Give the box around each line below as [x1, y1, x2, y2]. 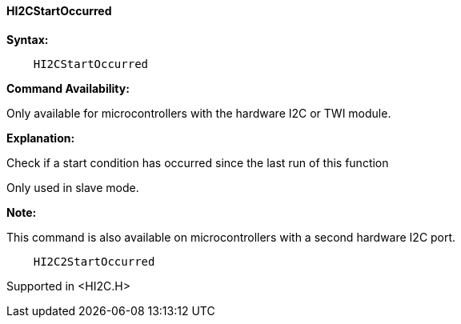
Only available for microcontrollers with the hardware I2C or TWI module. [6, 106, 391, 120]
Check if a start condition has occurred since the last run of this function [6, 155, 389, 170]
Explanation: [6, 130, 75, 145]
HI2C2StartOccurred [33, 254, 155, 268]
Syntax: [6, 32, 49, 46]
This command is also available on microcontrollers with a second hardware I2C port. [6, 230, 456, 244]
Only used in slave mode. [6, 180, 139, 194]
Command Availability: [6, 81, 130, 95]
